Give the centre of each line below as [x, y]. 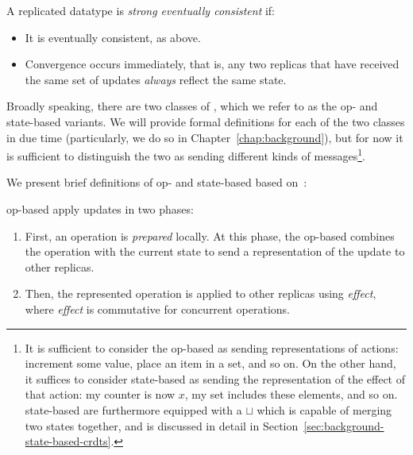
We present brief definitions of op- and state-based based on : [157, 182]
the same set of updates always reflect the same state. [156, 79]
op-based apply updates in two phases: [100, 209]
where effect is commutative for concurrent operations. [157, 308]
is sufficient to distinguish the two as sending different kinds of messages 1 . [186, 154]
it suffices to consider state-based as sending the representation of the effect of [215, 378]
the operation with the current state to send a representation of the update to [215, 251]
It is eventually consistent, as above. [113, 37]
